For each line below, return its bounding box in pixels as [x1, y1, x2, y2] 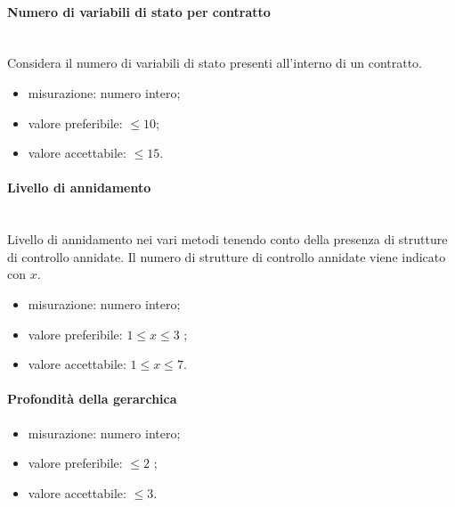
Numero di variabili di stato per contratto [7, 2, 271, 20]
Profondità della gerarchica [7, 389, 177, 408]
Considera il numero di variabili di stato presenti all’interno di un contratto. [7, 53, 423, 72]
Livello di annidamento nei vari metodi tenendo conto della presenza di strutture [7, 230, 448, 249]
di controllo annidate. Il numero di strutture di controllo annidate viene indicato [7, 247, 446, 266]
